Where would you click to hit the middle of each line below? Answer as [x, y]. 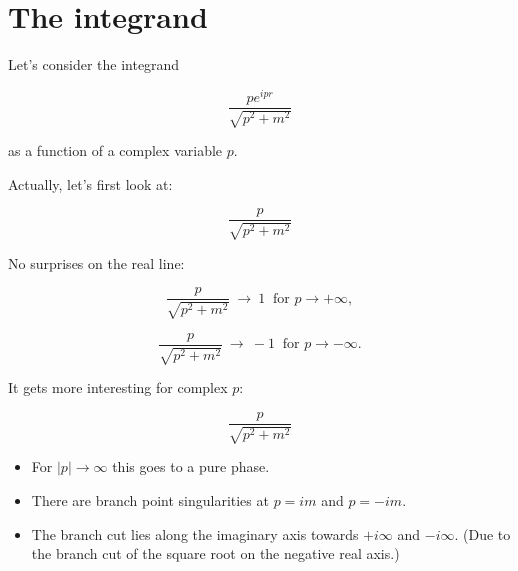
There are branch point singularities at [150, 500]
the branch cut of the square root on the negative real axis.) [215, 553]
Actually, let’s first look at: [90, 183]
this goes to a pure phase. [191, 466]
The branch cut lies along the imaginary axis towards [195, 533]
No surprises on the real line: [96, 262]
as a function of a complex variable [115, 150]
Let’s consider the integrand [94, 64]
